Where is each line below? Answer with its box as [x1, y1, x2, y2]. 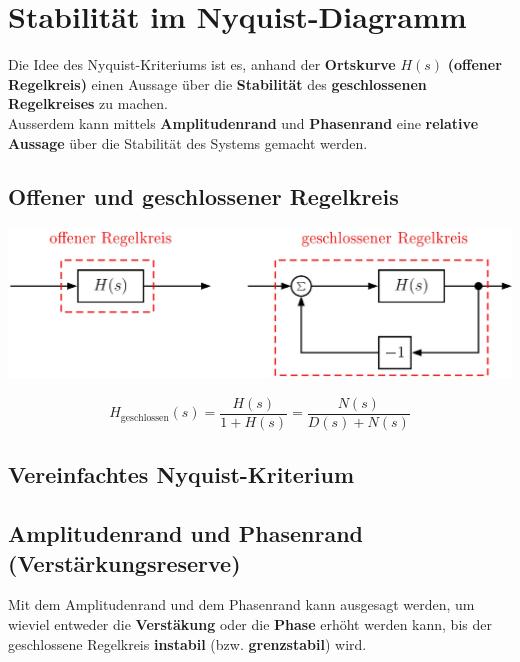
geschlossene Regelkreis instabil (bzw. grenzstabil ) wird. [8, 633, 367, 654]
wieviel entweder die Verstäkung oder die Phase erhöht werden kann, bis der [8, 614, 492, 635]
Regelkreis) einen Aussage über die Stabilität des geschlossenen [8, 73, 427, 94]
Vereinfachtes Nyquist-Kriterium [8, 459, 355, 490]
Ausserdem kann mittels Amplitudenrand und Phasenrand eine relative [8, 112, 479, 133]
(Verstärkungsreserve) [8, 547, 241, 578]
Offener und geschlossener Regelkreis [8, 181, 399, 212]
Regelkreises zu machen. [8, 93, 168, 114]
